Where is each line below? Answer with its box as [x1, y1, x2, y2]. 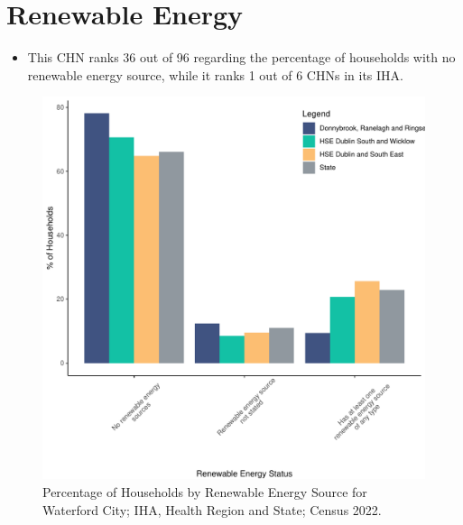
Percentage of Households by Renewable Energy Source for [42, 482, 367, 501]
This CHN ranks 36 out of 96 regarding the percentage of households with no [27, 48, 456, 67]
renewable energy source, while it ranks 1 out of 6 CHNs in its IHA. [27, 65, 403, 84]
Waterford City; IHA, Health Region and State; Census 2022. [42, 500, 382, 519]
